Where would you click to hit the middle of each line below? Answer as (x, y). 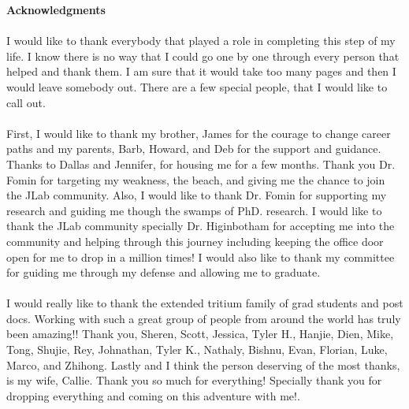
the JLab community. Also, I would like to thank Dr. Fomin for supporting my (197, 195)
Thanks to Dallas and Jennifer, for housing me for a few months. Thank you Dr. (201, 164)
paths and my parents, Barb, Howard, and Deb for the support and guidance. (194, 149)
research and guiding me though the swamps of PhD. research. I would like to (194, 210)
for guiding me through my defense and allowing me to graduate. (164, 272)
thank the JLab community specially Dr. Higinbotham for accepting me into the (201, 226)
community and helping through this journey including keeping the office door (195, 241)
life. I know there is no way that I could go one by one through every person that (203, 56)
